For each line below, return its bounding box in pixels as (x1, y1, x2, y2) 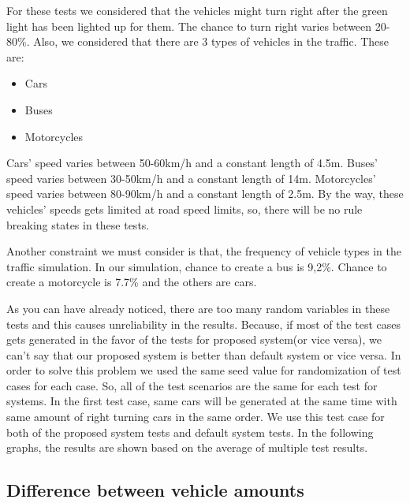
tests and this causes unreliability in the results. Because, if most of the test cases (6, 315, 401, 332)
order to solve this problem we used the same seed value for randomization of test (6, 362, 401, 378)
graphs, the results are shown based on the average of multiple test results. (6, 439, 368, 456)
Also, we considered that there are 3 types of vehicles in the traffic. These (33, 33, 389, 50)
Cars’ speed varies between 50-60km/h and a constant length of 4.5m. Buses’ (6, 155, 378, 171)
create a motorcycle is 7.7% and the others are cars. (6, 274, 257, 290)
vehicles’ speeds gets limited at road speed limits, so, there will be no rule (6, 200, 363, 217)
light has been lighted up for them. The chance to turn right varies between (6, 17, 372, 34)
